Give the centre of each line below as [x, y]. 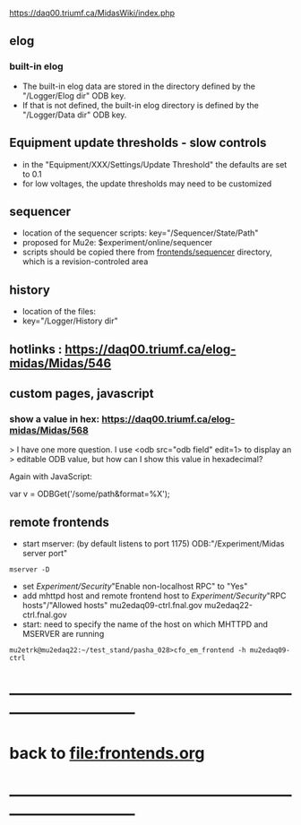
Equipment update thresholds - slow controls [138, 143]
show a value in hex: [55, 418]
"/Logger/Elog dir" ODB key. [74, 95]
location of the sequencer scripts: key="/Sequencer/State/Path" [140, 233]
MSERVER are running [63, 634]
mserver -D [30, 570]
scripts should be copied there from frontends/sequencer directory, [147, 252]
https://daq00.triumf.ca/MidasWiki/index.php [92, 13]
